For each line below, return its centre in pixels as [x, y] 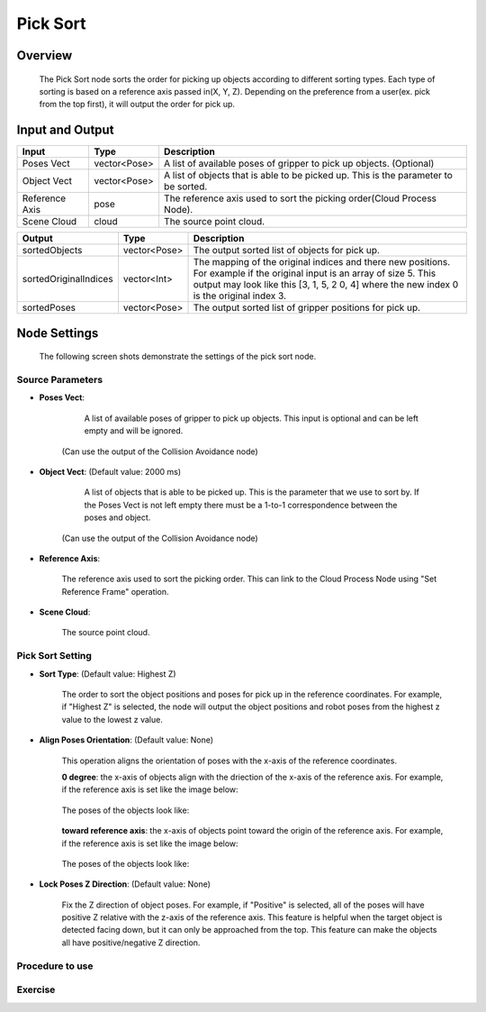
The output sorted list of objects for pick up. [286, 251]
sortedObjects [52, 251]
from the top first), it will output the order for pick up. [137, 105]
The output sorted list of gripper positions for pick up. [307, 308]
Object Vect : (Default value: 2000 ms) [110, 471]
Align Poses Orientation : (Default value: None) [126, 740]
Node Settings [58, 333]
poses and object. [117, 517]
